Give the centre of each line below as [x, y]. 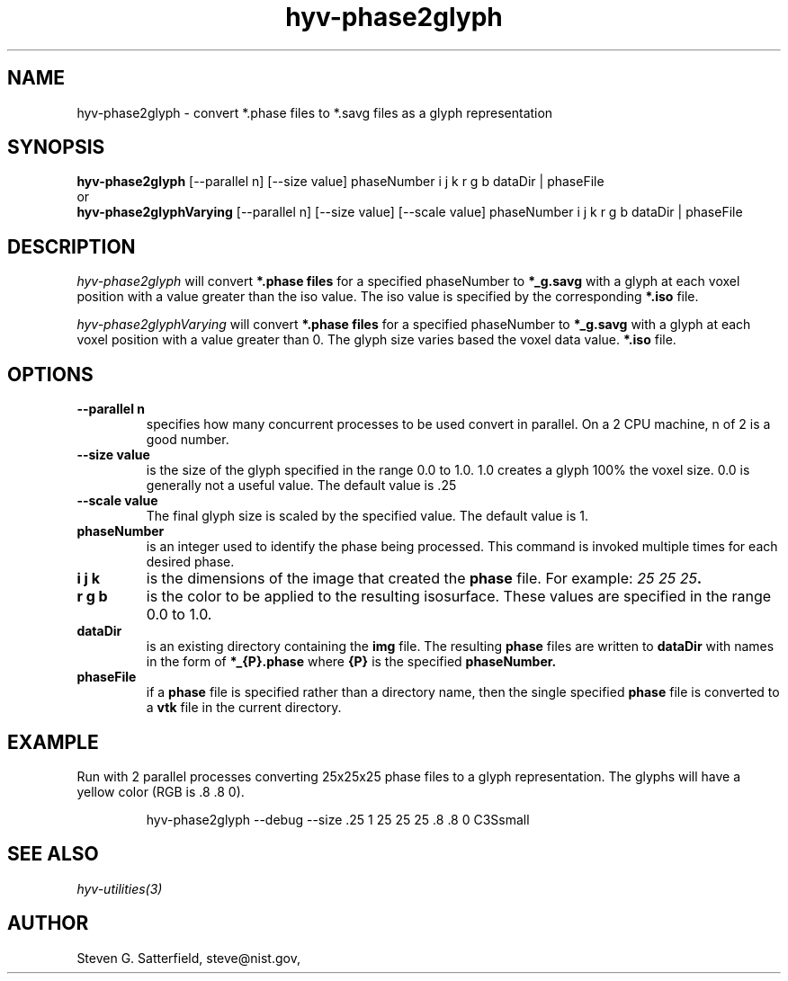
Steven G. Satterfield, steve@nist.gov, [188, 958]
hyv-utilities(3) [120, 888]
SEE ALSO [53, 854]
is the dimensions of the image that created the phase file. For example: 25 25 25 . [424, 579]
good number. [188, 440]
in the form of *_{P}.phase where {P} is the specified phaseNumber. [351, 662]
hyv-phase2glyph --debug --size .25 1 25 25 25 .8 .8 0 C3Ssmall [338, 819]
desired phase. [190, 562]
